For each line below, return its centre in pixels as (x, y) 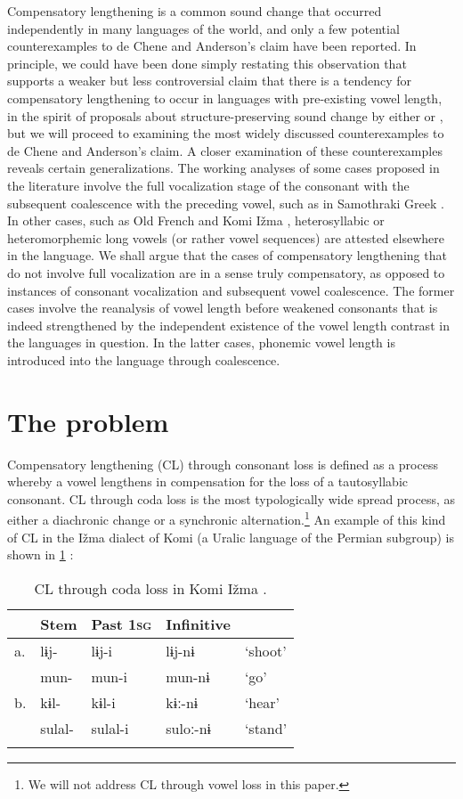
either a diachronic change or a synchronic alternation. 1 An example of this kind (227, 518)
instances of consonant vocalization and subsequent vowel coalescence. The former (231, 290)
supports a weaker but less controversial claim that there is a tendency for (210, 81)
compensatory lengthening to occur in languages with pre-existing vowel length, (225, 98)
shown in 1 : (41, 554)
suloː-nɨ (189, 728)
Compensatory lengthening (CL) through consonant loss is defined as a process (223, 464)
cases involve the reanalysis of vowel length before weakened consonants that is (223, 308)
